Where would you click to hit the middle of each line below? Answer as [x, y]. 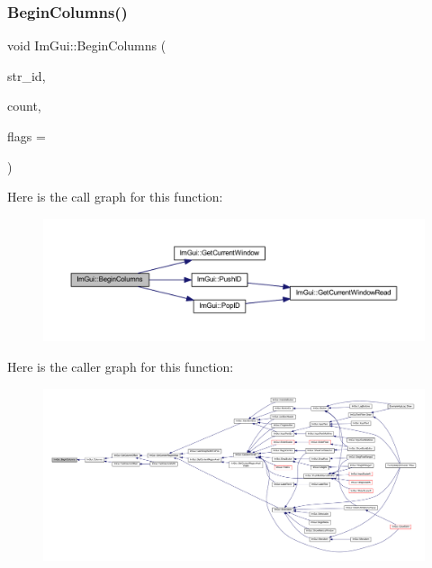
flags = [27, 136]
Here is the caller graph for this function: [121, 367]
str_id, [27, 75]
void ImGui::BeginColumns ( [87, 45]
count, [24, 106]
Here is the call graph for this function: [115, 197]
